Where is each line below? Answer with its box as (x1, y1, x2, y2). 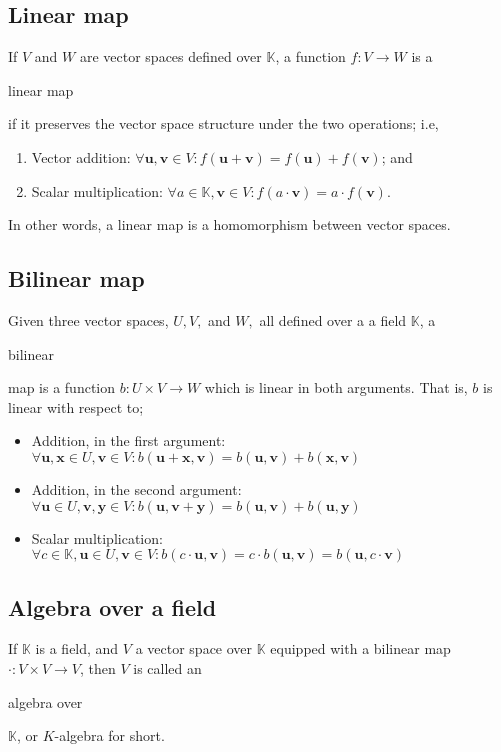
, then (79, 657, 116, 678)
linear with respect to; (8, 396, 144, 417)
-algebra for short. (54, 725, 165, 746)
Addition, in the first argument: (31, 430, 226, 451)
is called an (133, 657, 202, 678)
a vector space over (135, 638, 253, 659)
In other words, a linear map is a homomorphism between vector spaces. (8, 214, 451, 235)
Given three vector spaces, (8, 309, 169, 330)
